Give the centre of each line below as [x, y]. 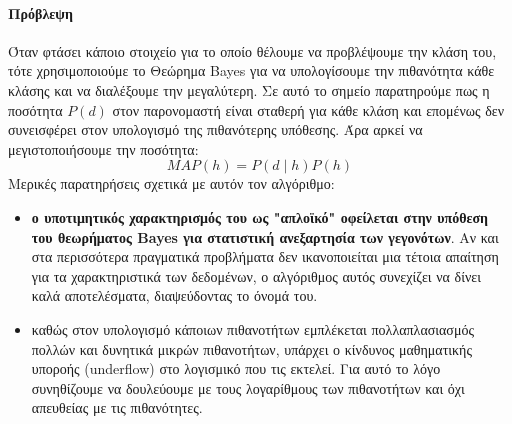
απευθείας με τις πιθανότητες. [117, 407]
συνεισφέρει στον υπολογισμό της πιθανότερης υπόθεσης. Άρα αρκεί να [215, 129]
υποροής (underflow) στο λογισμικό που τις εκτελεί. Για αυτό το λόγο [236, 368]
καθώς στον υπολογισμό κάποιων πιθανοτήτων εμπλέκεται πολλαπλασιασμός [252, 328]
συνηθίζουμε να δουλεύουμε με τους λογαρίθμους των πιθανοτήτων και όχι [248, 387]
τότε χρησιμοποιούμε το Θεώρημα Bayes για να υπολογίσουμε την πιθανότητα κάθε [251, 70]
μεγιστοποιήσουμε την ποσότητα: [103, 148]
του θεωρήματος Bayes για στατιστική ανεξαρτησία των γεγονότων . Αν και [265, 236]
